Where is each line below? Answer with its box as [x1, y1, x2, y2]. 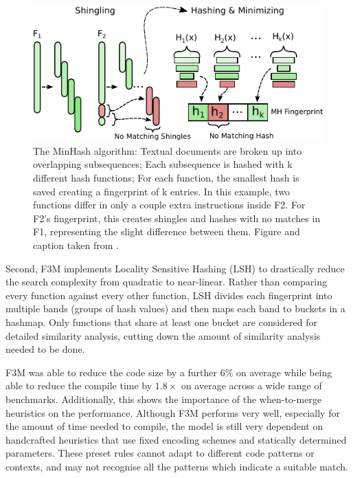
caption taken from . [33, 238, 119, 252]
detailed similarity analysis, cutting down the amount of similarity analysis [5, 328, 321, 343]
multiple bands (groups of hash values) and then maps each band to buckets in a [5, 301, 345, 316]
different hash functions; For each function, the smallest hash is [33, 171, 299, 185]
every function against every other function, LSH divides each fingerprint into [5, 287, 332, 302]
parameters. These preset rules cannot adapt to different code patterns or [5, 446, 315, 460]
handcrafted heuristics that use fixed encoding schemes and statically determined [5, 432, 347, 446]
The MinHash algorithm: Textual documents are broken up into [33, 143, 302, 157]
